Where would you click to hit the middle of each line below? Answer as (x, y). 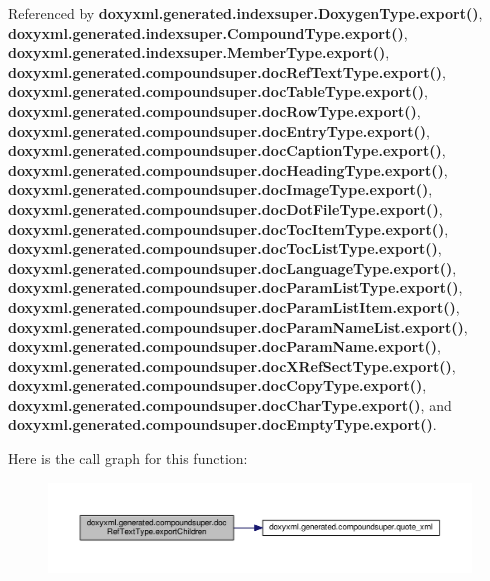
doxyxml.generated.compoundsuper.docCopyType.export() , (217, 385)
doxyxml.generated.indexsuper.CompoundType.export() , (208, 32)
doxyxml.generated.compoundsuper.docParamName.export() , (224, 346)
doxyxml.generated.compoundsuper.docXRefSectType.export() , (232, 365)
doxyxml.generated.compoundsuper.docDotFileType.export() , (225, 208)
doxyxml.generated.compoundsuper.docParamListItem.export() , (234, 306)
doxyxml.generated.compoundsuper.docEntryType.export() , (219, 130)
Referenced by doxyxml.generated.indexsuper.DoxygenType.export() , (245, 13)
